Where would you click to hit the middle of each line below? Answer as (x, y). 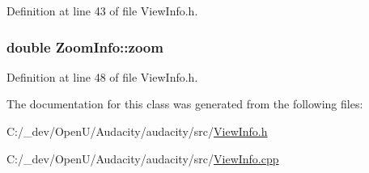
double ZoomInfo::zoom (85, 46)
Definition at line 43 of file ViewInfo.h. (102, 11)
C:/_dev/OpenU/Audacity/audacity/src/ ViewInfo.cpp (143, 158)
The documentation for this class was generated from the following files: (185, 104)
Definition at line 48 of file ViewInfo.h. (102, 76)
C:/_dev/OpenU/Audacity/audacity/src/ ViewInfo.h (137, 131)
